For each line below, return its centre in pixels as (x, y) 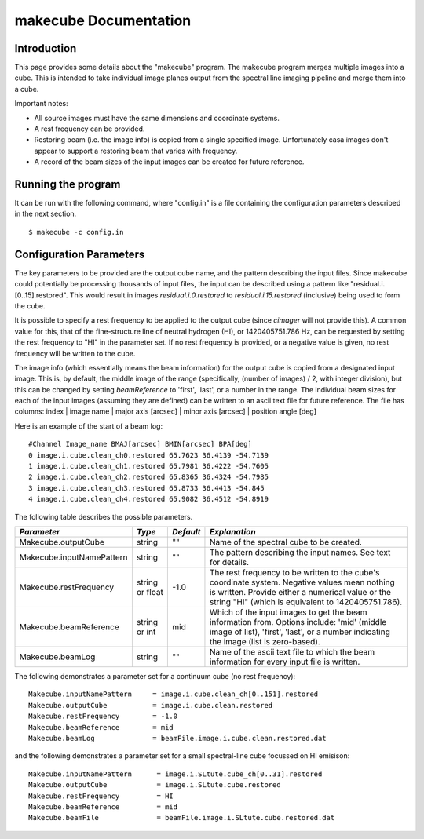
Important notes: (41, 104)
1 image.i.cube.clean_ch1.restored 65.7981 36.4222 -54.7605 (148, 466)
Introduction (46, 48)
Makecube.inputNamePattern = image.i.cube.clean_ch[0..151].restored (174, 694)
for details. (229, 562)
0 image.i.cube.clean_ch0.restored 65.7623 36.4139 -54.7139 (148, 455)
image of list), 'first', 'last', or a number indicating (300, 632)
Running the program (68, 184)
